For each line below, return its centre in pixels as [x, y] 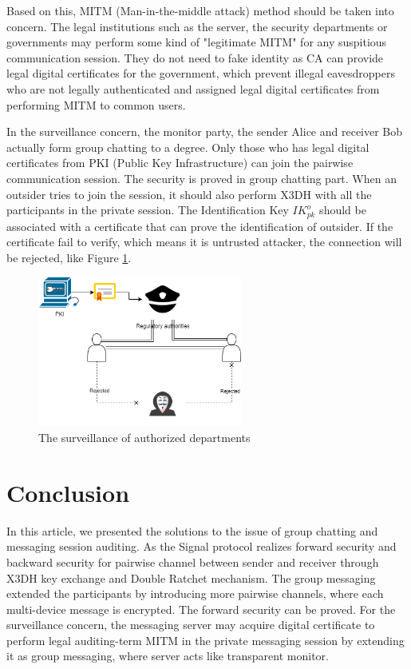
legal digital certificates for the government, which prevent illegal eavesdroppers [201, 73]
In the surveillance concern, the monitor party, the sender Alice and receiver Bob [205, 131]
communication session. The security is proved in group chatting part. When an [202, 178]
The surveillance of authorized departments [144, 437]
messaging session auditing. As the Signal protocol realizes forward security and [202, 546]
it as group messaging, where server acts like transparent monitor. [168, 656]
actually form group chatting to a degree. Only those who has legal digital [188, 147]
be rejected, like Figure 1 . [69, 257]
